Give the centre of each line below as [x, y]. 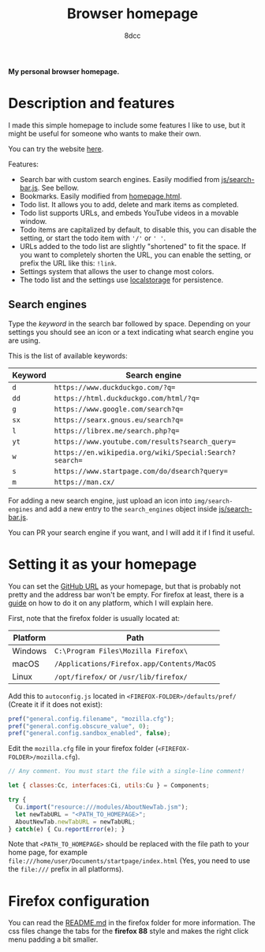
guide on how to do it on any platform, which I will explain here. [111, 603]
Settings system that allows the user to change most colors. [117, 271]
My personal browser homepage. [64, 71]
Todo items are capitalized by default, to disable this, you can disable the [138, 229]
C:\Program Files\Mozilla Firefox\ [121, 651]
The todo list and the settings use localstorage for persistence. [121, 280]
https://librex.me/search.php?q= [117, 431]
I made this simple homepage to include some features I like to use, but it [127, 125]
